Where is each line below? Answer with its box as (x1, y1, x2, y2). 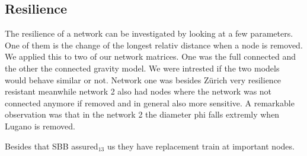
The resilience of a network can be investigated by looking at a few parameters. (5, 27, 293, 40)
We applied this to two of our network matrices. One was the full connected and (5, 50, 296, 63)
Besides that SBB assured (5, 139, 98, 152)
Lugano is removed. (5, 119, 75, 132)
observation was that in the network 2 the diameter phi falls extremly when (5, 108, 280, 121)
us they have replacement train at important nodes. (107, 139, 295, 152)
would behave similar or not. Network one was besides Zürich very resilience (5, 73, 282, 86)
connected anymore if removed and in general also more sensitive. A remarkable (5, 96, 295, 109)
